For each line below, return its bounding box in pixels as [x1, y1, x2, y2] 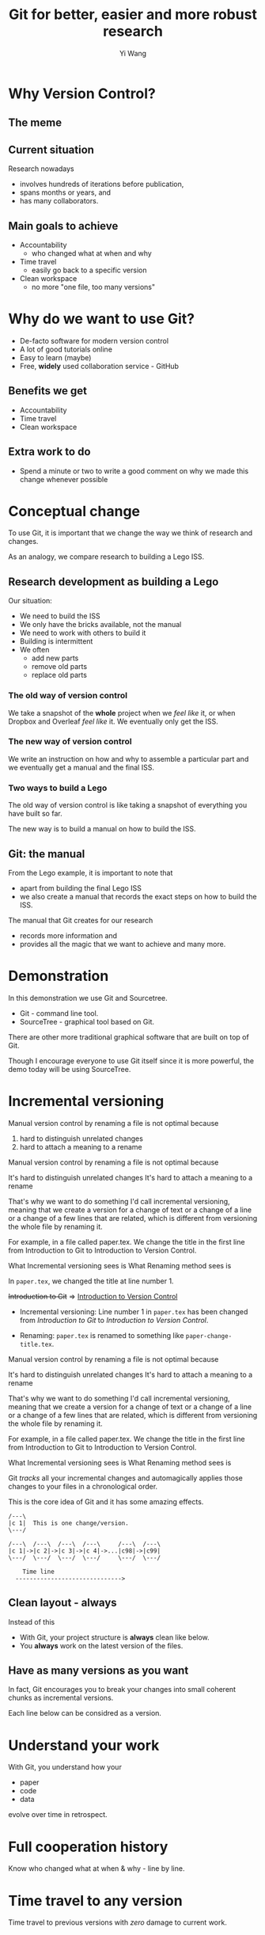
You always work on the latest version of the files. [19, 1640, 184, 1650]
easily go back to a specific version [31, 265, 147, 275]
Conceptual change [8, 502, 141, 520]
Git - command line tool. [19, 1008, 99, 1018]
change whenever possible [19, 474, 108, 484]
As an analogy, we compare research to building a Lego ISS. [8, 552, 205, 561]
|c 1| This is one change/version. [8, 1519, 129, 1527]
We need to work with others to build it [19, 628, 146, 638]
